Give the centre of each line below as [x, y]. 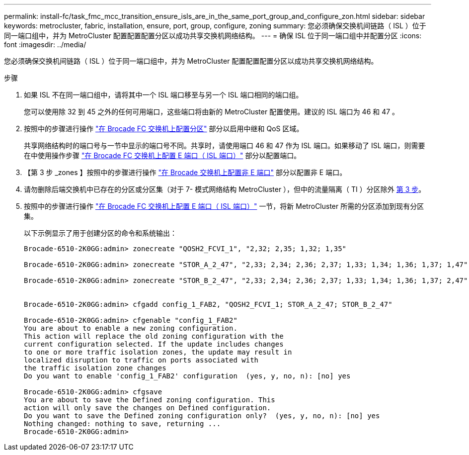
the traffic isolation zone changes [95, 368]
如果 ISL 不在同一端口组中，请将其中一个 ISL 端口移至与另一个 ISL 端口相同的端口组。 [163, 95]
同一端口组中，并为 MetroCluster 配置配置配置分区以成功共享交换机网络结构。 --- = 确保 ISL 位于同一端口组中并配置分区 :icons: [213, 36]
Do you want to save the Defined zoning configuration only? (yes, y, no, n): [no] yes [202, 416]
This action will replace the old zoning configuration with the [154, 336]
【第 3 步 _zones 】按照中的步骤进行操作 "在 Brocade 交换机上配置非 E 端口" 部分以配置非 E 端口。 [185, 172]
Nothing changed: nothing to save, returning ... [122, 424]
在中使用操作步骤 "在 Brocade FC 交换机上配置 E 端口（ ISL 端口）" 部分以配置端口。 [162, 155]
